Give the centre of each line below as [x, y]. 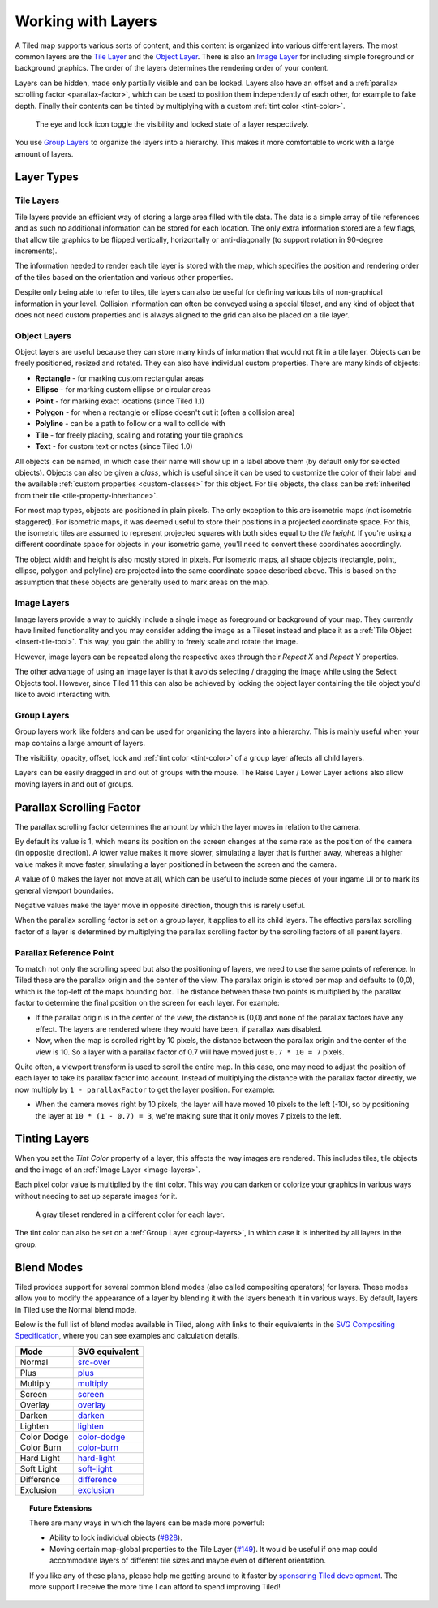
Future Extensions [61, 1508]
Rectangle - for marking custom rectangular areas [120, 378]
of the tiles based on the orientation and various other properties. [124, 277]
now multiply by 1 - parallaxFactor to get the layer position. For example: [145, 1089]
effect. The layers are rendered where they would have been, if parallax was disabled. [179, 1029]
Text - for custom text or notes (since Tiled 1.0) [114, 446]
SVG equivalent [108, 1351]
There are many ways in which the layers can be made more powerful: [147, 1523]
